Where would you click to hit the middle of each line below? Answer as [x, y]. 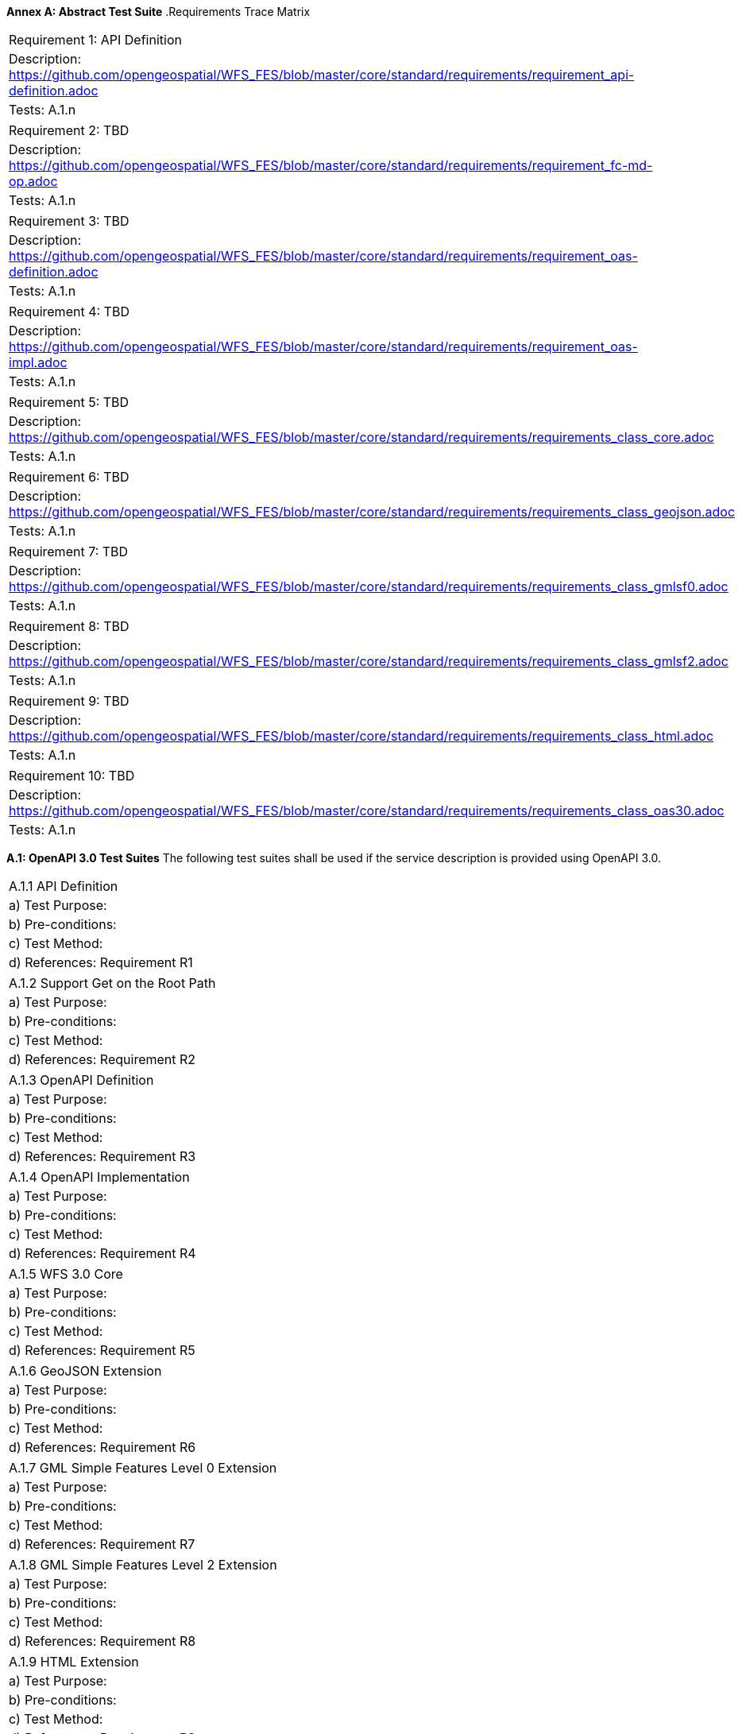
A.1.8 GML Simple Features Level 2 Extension [143, 1565]
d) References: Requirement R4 [102, 1253]
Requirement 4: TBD [69, 312]
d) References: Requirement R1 [101, 962]
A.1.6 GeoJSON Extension [85, 1371]
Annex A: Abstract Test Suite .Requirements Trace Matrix [158, 12]
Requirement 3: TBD [69, 221]
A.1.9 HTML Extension [74, 1662]
